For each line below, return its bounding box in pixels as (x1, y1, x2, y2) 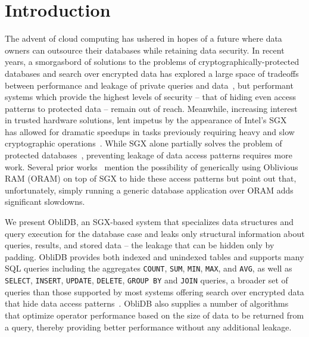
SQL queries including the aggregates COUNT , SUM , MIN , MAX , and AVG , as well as (5, 262, 292, 274)
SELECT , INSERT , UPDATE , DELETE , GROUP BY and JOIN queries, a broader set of (5, 274, 288, 286)
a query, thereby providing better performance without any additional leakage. (5, 320, 292, 333)
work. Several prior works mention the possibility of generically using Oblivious (5, 160, 298, 173)
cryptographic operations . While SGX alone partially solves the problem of (5, 137, 282, 149)
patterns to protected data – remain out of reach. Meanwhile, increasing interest (5, 102, 298, 114)
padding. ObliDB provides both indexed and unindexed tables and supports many (5, 250, 304, 263)
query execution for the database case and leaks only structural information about (5, 227, 305, 239)
